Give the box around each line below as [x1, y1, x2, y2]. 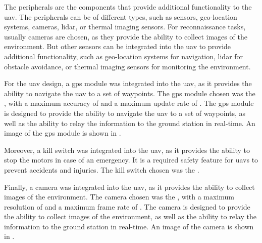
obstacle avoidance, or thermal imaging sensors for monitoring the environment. [4, 61, 251, 71]
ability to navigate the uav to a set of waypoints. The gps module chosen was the [4, 88, 255, 98]
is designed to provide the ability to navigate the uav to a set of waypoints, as [4, 107, 245, 118]
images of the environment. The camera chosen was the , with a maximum [4, 191, 235, 202]
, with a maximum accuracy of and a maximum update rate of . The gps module [4, 98, 254, 108]
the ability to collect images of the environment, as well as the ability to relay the [4, 211, 256, 222]
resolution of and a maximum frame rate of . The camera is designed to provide [4, 201, 250, 212]
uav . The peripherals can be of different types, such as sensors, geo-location [4, 11, 237, 22]
